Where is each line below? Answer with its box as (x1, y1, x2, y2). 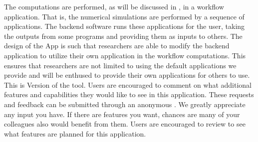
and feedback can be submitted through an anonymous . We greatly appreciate (4, 99, 246, 109)
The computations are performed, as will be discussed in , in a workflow (4, 1, 224, 11)
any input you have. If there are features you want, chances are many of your (4, 109, 240, 119)
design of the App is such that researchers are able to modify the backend (4, 40, 230, 51)
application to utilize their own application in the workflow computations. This (4, 50, 246, 60)
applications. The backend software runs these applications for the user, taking (4, 21, 245, 31)
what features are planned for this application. (4, 128, 146, 139)
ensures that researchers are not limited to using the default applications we (4, 60, 237, 70)
